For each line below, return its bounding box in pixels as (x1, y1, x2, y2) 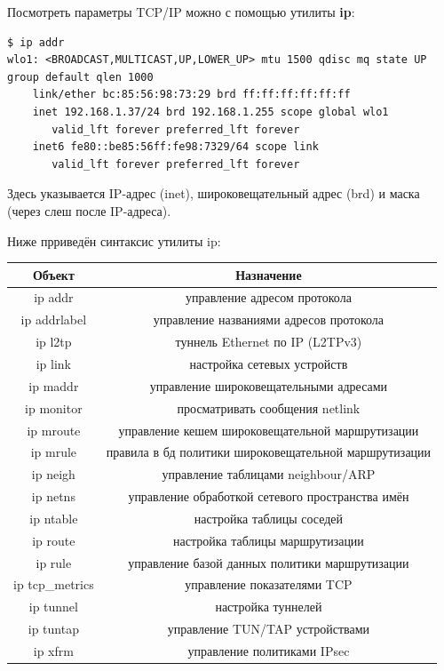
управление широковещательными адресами (149, 376, 388, 395)
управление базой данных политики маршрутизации (128, 553, 409, 571)
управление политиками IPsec (187, 641, 350, 659)
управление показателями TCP (185, 575, 353, 594)
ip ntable (29, 508, 78, 527)
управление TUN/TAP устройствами (167, 619, 370, 638)
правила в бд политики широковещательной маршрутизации (106, 443, 432, 461)
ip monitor (25, 398, 83, 417)
